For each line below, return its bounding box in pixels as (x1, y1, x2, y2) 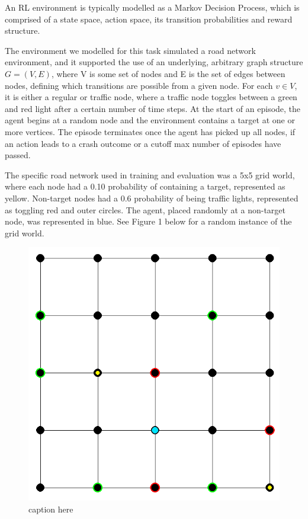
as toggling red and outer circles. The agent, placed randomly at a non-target (5, 203, 286, 216)
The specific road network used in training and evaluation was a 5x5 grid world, (5, 168, 295, 181)
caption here (28, 503, 73, 515)
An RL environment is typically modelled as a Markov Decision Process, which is (5, 1, 300, 13)
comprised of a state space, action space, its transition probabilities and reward (5, 12, 293, 25)
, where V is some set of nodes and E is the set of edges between (51, 67, 285, 79)
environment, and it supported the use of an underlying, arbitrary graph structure (5, 56, 303, 68)
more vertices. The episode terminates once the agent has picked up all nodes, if (5, 125, 296, 137)
